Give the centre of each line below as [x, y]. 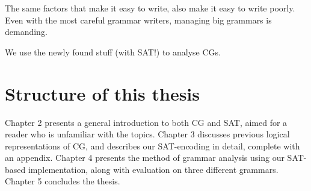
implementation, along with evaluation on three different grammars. [153, 169]
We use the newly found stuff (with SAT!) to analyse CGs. [113, 52]
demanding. [26, 32]
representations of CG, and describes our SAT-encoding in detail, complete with [152, 146]
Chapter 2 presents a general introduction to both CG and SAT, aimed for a [146, 122]
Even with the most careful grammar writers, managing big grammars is [138, 20]
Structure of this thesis [102, 93]
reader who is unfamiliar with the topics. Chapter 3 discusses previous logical [147, 134]
